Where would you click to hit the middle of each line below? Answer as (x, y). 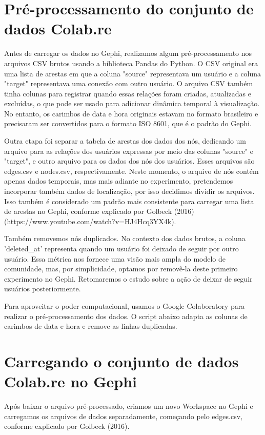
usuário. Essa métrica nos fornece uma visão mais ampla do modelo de (115, 258)
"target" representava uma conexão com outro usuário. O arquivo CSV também (129, 83)
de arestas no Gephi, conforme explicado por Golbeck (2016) (99, 211)
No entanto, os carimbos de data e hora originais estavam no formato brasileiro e (131, 113)
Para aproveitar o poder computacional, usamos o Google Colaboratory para (125, 305)
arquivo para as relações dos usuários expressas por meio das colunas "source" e (129, 151)
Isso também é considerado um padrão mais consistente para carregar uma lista (129, 201)
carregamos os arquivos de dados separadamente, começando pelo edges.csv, (123, 416)
